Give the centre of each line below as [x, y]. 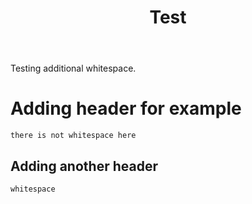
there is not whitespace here [73, 136]
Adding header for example [126, 108]
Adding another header [84, 166]
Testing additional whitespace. [73, 68]
